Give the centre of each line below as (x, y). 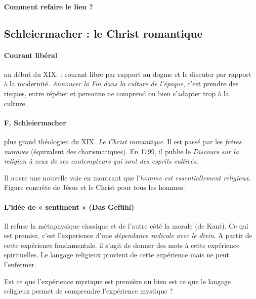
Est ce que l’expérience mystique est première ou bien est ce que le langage (118, 281)
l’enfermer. (20, 265)
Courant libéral (31, 55)
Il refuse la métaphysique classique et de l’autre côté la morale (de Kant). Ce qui (127, 225)
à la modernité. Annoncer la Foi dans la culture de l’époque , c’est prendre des (121, 84)
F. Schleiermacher (35, 122)
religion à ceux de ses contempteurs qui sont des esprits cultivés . (101, 161)
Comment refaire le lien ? (49, 6)
